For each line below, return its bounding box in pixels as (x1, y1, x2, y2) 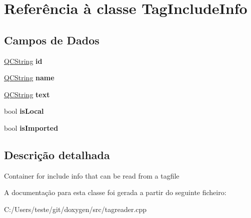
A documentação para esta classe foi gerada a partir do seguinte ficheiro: (4, 187, 226, 198)
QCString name (4, 72, 54, 83)
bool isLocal (4, 106, 44, 116)
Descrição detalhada (4, 147, 110, 162)
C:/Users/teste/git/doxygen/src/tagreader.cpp (4, 204, 147, 214)
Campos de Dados (4, 32, 99, 47)
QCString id (4, 55, 42, 66)
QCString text (4, 89, 50, 99)
